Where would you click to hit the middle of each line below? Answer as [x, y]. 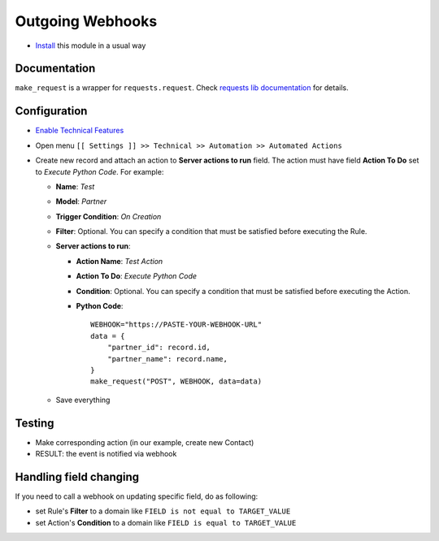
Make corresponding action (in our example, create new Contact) [145, 442]
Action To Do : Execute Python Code [137, 276]
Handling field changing [77, 476]
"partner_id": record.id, [159, 348]
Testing [35, 423]
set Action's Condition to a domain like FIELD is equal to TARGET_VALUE [166, 522]
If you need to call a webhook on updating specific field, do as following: [137, 496]
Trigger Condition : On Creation [109, 216]
